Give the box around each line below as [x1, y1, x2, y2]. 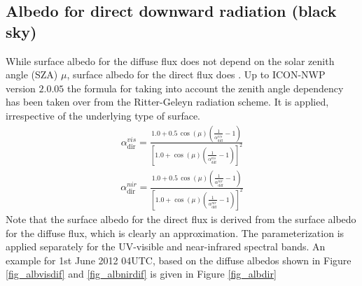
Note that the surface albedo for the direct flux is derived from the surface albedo [6, 212, 356, 226]
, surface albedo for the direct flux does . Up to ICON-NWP [67, 67, 326, 82]
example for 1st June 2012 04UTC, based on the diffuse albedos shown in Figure [6, 252, 351, 267]
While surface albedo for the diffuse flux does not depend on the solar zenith [6, 53, 335, 68]
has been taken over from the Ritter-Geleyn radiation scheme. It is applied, [6, 94, 329, 109]
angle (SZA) [6, 67, 58, 82]
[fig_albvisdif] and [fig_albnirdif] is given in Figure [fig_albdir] [6, 266, 277, 281]
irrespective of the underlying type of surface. [6, 108, 200, 122]
